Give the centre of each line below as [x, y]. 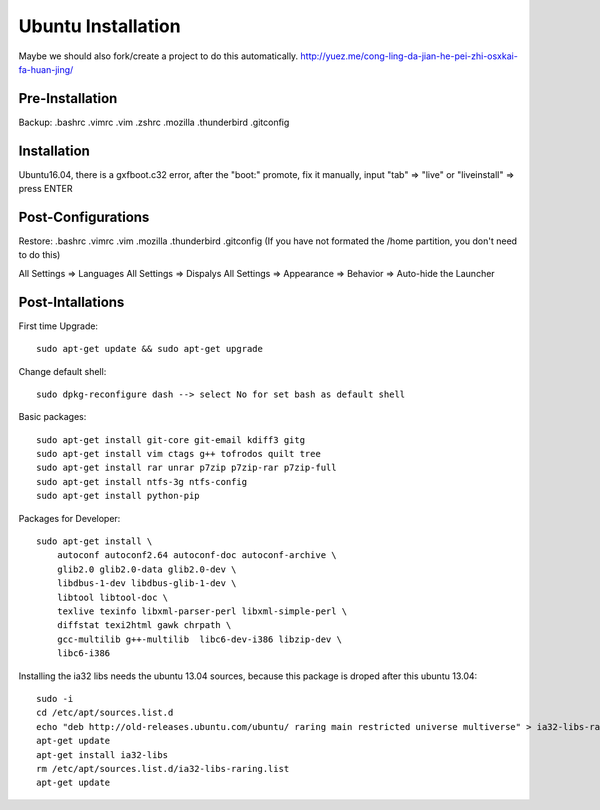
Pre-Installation [68, 98]
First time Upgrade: [58, 326]
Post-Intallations [71, 301]
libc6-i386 [83, 653]
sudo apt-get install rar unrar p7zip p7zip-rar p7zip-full [186, 468]
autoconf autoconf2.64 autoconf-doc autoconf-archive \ [196, 555]
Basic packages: [52, 417]
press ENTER [45, 189]
